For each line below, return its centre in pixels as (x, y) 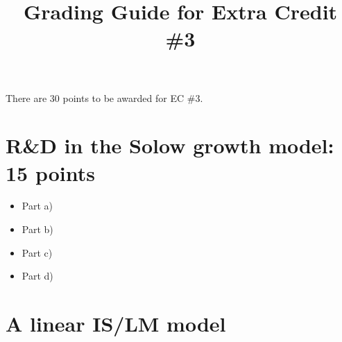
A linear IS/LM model (116, 324)
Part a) (37, 206)
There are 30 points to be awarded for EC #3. (104, 97)
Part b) (37, 229)
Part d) (37, 276)
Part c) (37, 252)
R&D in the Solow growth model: (170, 145)
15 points (50, 172)
